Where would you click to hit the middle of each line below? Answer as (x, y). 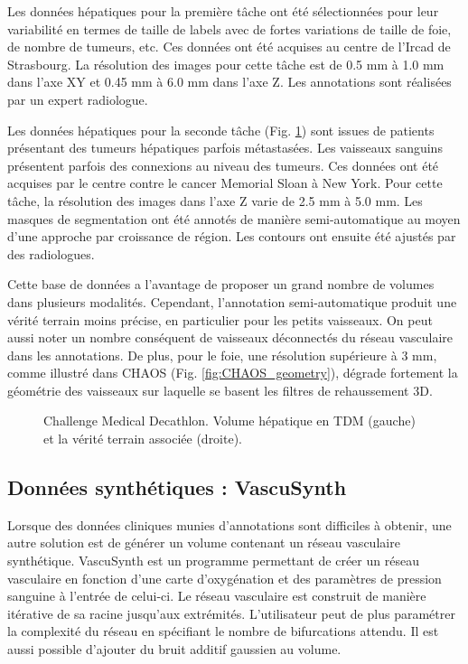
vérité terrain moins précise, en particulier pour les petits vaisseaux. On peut (220, 319)
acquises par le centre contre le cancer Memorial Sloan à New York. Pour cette (225, 183)
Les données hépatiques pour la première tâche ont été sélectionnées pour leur (223, 11)
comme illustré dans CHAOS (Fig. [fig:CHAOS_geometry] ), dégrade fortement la (233, 373)
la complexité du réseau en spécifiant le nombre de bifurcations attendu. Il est (223, 631)
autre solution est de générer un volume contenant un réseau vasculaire (204, 542)
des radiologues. (51, 253)
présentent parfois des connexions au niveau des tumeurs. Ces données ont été (223, 165)
